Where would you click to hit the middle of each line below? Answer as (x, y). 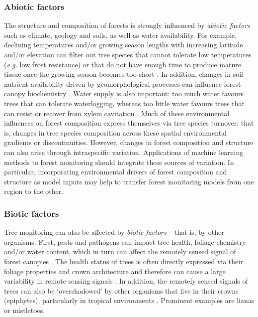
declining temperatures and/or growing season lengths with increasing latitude (124, 45)
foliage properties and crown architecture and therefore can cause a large (115, 271)
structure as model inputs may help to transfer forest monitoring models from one (129, 181)
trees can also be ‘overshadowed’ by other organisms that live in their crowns (121, 290)
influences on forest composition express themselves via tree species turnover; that (129, 123)
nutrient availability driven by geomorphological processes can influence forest (123, 83)
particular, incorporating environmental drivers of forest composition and (116, 172)
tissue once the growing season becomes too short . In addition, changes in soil (124, 74)
